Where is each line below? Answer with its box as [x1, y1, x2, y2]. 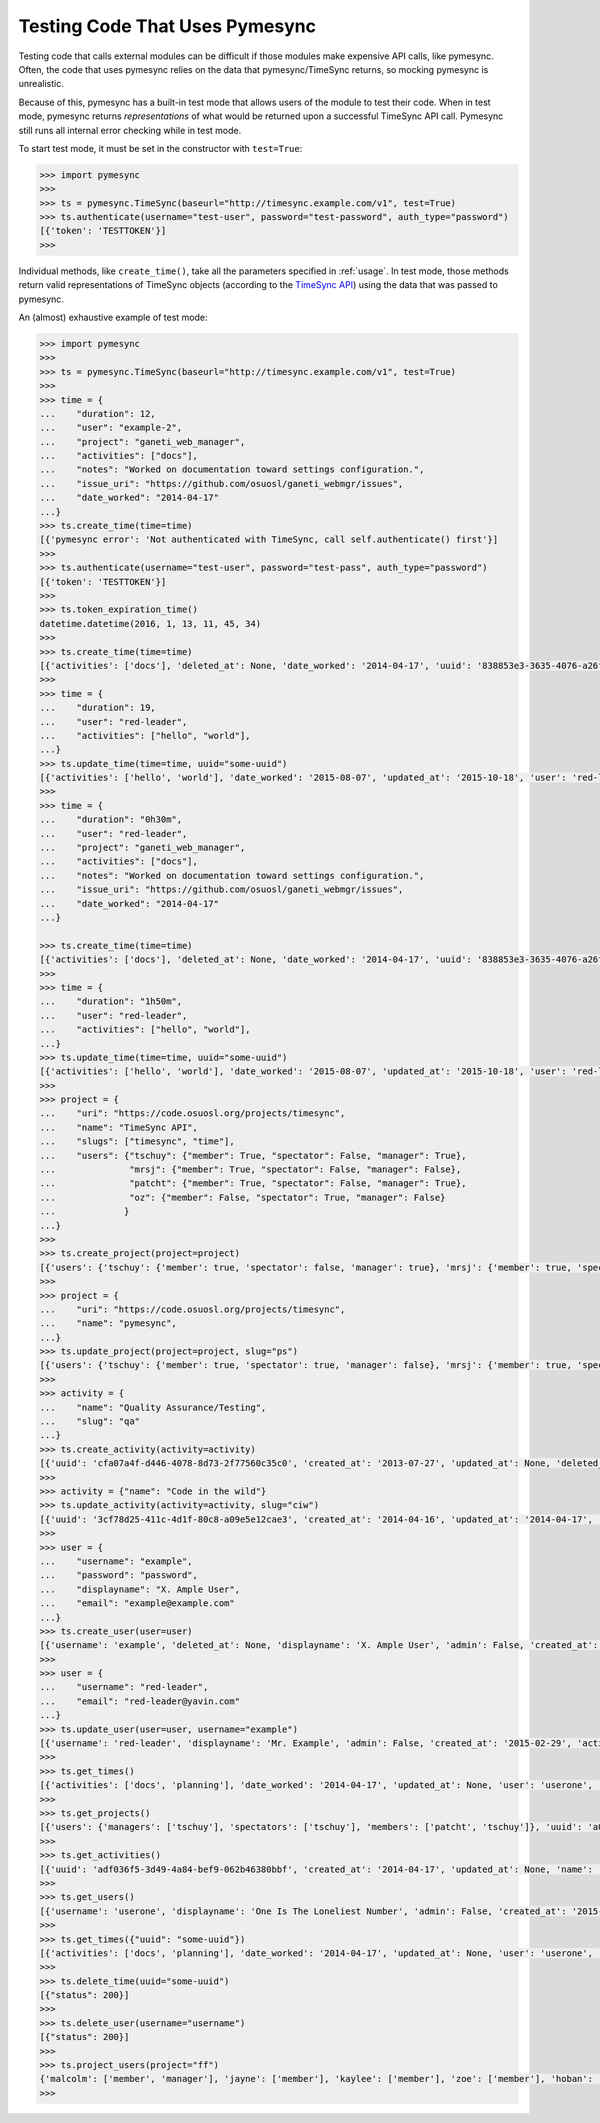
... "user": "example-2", [39, 422, 183, 434]
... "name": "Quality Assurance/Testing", [39, 1401, 267, 1413]
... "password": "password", [39, 1570, 199, 1581]
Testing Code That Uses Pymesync [18, 15, 317, 37]
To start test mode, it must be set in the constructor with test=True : [18, 142, 303, 154]
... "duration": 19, [39, 702, 157, 714]
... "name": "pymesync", [39, 1318, 177, 1329]
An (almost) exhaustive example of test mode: [18, 311, 208, 323]
